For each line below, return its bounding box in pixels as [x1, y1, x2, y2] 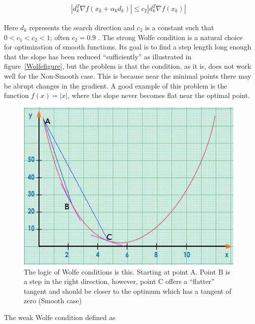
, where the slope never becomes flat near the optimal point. [67, 90, 250, 100]
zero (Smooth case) [24, 295, 82, 306]
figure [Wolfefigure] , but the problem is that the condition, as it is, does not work [4, 61, 251, 71]
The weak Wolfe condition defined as [4, 312, 116, 322]
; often [50, 32, 70, 42]
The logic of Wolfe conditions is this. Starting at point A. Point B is [24, 266, 230, 277]
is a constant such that [145, 22, 214, 33]
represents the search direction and [29, 22, 135, 33]
